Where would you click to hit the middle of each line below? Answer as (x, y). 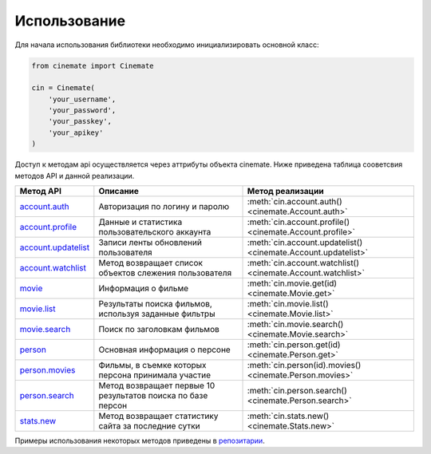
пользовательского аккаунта (155, 232)
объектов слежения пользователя (165, 273)
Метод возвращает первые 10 (157, 385)
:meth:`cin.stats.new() (288, 416)
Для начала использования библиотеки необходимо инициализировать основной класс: (167, 45)
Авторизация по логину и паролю (164, 207)
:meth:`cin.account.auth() (295, 202)
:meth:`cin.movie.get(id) (292, 283)
